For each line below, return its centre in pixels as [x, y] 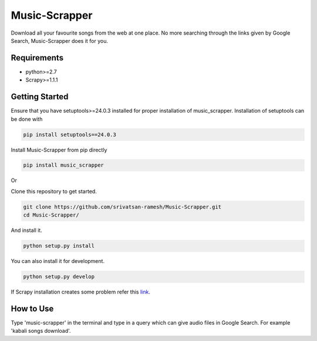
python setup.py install [59, 246]
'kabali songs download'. [41, 331]
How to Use [32, 308]
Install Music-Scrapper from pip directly [59, 150]
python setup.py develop [59, 277]
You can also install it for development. [58, 261]
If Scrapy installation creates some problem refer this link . [81, 292]
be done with [27, 119]
